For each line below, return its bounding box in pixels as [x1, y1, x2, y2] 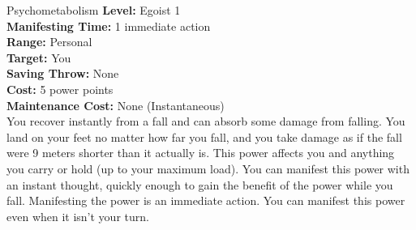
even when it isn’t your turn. [6, 207, 149, 224]
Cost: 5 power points [6, 80, 114, 97]
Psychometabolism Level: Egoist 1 [6, 2, 181, 18]
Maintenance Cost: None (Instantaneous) [6, 96, 225, 113]
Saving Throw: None [6, 65, 119, 82]
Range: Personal [6, 33, 92, 50]
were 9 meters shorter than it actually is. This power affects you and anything [6, 144, 395, 161]
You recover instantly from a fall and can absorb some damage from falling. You [6, 113, 405, 130]
